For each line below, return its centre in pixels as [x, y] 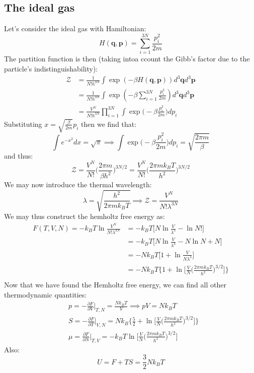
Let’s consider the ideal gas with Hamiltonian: [75, 28]
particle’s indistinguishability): [51, 69]
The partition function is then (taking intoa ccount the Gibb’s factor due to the [127, 59]
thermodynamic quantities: [46, 294]
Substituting [23, 124]
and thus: [19, 155]
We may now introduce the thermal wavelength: [78, 184]
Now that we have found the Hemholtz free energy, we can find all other [115, 285]
